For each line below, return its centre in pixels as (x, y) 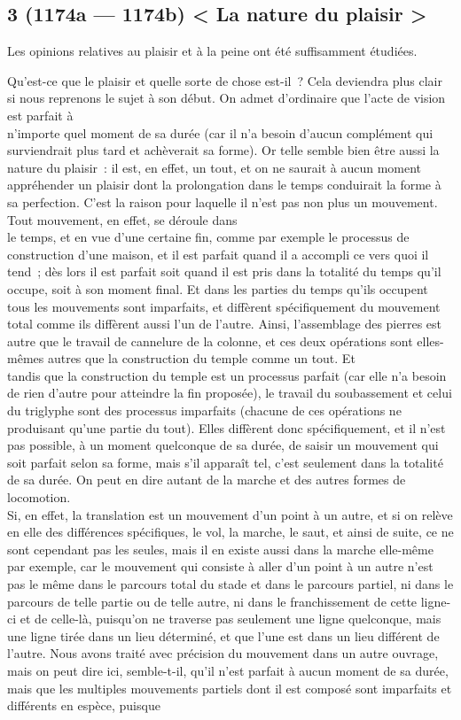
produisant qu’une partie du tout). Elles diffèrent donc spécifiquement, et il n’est (227, 427)
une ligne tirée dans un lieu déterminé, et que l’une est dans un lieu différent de (223, 635)
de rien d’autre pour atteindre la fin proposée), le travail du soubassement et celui (230, 393)
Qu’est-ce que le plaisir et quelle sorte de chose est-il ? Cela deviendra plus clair (225, 80)
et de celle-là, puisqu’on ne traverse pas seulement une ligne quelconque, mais (230, 619)
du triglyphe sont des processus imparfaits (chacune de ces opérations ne (204, 410)
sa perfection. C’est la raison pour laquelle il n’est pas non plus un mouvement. (223, 201)
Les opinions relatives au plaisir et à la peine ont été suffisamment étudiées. (212, 51)
